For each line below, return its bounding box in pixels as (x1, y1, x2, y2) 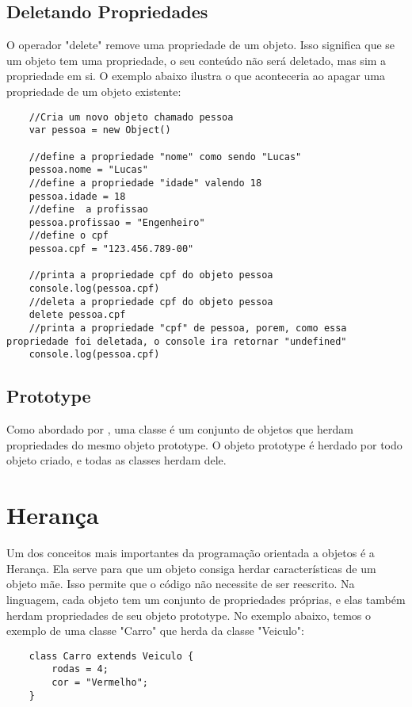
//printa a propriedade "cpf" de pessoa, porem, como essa (29, 323, 347, 334)
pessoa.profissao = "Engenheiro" (29, 216, 205, 228)
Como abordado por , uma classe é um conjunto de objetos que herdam (6, 421, 353, 438)
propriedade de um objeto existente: (6, 82, 181, 99)
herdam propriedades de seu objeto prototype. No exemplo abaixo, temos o (6, 606, 372, 623)
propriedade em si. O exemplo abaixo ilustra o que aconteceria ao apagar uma (6, 67, 385, 84)
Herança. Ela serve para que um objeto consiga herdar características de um (6, 560, 376, 576)
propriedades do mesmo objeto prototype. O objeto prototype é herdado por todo (6, 436, 402, 453)
